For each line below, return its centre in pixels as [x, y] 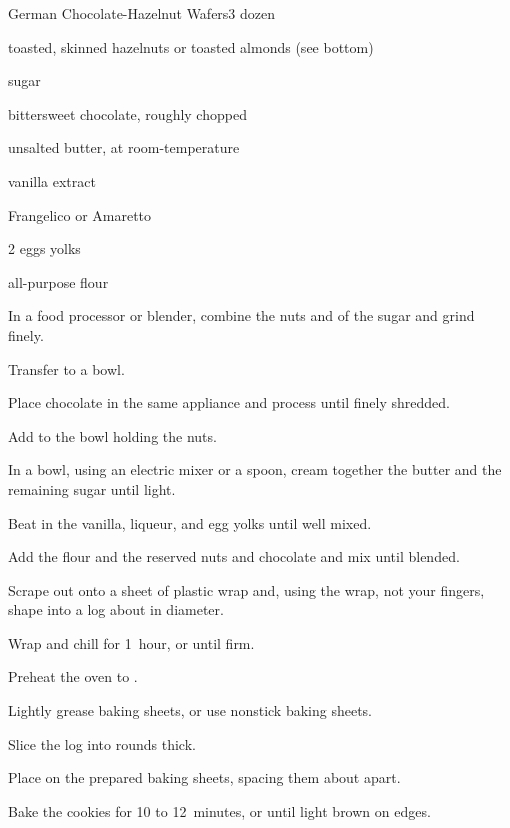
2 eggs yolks [44, 248]
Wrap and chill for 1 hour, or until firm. [131, 642]
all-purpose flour [58, 281]
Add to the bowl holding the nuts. [112, 435]
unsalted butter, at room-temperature [124, 147]
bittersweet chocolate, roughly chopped [127, 113]
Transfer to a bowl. [66, 368]
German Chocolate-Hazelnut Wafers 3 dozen [142, 13]
